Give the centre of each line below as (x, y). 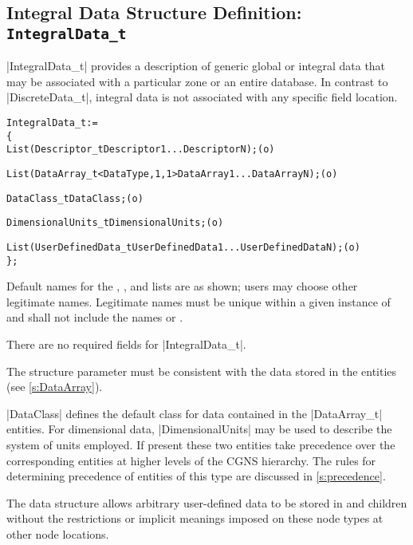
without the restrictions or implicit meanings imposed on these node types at (195, 518)
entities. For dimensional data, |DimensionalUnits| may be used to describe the (199, 429)
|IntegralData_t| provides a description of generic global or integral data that (196, 66)
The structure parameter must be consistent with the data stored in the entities (202, 371)
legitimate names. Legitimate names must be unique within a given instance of (199, 301)
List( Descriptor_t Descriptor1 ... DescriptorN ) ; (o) (141, 150)
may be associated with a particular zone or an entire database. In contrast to (197, 81)
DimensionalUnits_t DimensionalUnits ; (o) (115, 223)
